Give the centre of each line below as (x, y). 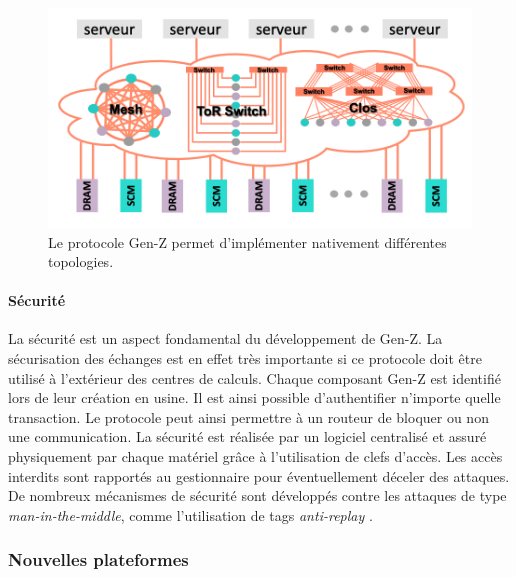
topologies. (81, 261)
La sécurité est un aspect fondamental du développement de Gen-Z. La (225, 338)
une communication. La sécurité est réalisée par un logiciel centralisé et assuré (247, 436)
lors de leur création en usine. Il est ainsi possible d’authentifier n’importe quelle (254, 397)
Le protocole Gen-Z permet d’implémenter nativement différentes (247, 241)
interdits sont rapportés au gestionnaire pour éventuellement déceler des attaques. (259, 475)
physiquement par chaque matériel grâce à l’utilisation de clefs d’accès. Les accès (255, 456)
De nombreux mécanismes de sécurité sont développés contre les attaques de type (257, 495)
